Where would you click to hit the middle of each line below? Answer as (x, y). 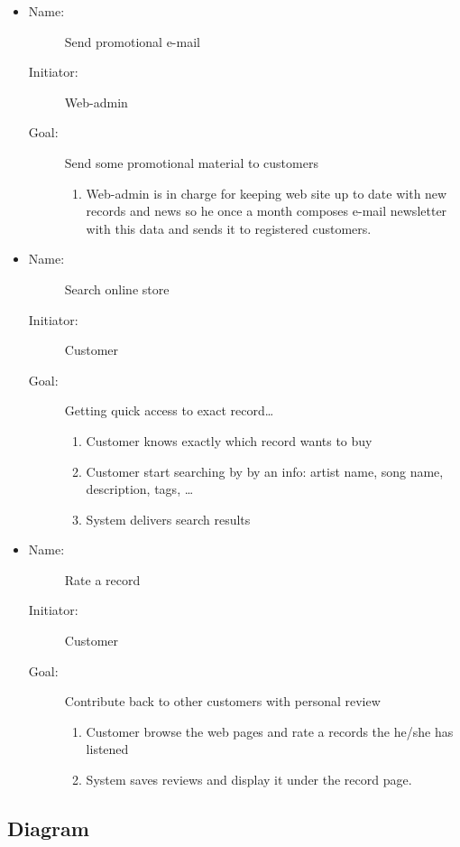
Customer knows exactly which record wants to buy (229, 440)
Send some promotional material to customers (191, 162)
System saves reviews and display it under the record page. (249, 780)
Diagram (48, 828)
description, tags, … (140, 489)
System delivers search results (168, 519)
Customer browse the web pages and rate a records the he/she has (270, 731)
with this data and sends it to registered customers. (229, 228)
